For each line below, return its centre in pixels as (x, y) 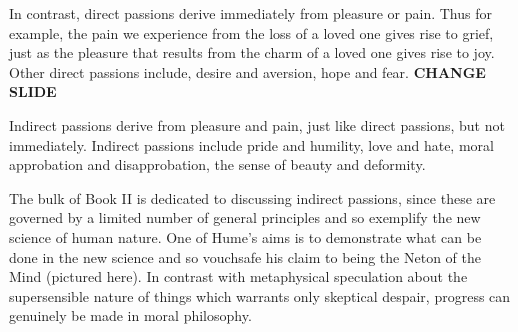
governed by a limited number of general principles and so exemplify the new (245, 217)
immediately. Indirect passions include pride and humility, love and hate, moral (251, 144)
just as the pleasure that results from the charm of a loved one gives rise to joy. (252, 52)
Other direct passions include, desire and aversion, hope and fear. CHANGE (247, 71)
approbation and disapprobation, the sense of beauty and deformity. (217, 164)
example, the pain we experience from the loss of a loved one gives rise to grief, (251, 32)
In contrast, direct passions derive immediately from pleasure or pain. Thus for (250, 13)
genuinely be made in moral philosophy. (130, 315)
